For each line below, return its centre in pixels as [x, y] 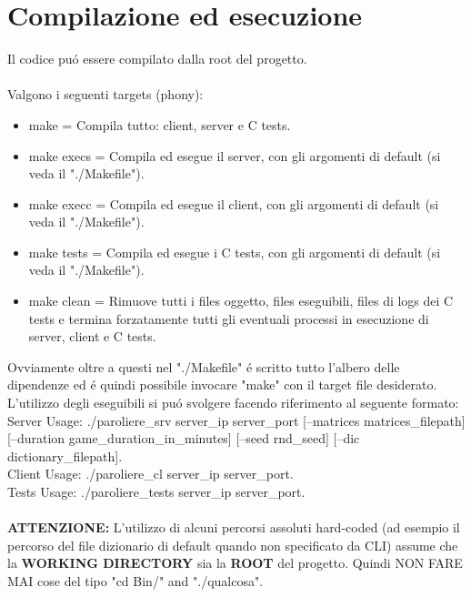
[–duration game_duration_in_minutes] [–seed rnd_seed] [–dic [184, 438]
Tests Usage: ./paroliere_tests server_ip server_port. [156, 491]
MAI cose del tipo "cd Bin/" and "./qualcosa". [135, 580]
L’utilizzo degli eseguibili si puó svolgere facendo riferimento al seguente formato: [233, 403]
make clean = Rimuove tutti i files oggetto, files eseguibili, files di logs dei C [241, 301]
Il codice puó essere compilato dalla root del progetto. [157, 59]
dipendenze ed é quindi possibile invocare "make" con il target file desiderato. [222, 385]
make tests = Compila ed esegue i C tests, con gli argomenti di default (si [235, 252]
